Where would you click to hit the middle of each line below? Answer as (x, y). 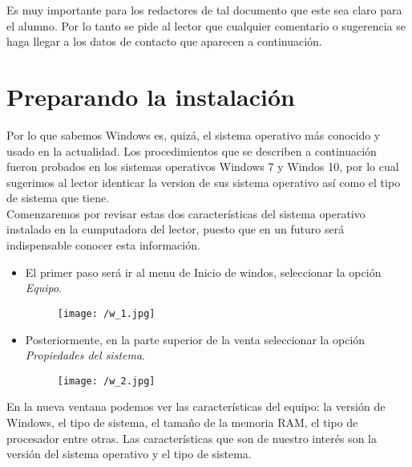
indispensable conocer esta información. (103, 245)
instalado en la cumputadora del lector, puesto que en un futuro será (176, 229)
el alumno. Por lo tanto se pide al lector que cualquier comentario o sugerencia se (206, 25)
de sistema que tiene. (58, 198)
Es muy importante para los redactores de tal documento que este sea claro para (204, 10)
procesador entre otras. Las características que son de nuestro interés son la (192, 438)
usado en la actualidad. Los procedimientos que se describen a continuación (192, 150)
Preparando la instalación (151, 96)
